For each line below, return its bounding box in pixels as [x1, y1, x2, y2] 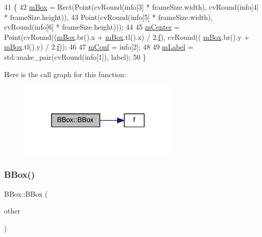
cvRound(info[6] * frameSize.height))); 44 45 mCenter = [4, 21, 180, 32]
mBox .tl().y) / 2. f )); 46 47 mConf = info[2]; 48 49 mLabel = [4, 41, 194, 52]
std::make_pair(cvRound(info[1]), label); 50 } [4, 51, 146, 62]
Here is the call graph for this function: [4, 68, 126, 79]
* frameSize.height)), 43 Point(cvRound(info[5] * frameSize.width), [4, 11, 213, 22]
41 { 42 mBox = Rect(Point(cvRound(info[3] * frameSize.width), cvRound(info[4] [4, 2, 259, 12]
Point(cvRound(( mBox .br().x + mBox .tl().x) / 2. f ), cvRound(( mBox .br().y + [4, 31, 250, 42]
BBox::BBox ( [4, 188, 48, 199]
